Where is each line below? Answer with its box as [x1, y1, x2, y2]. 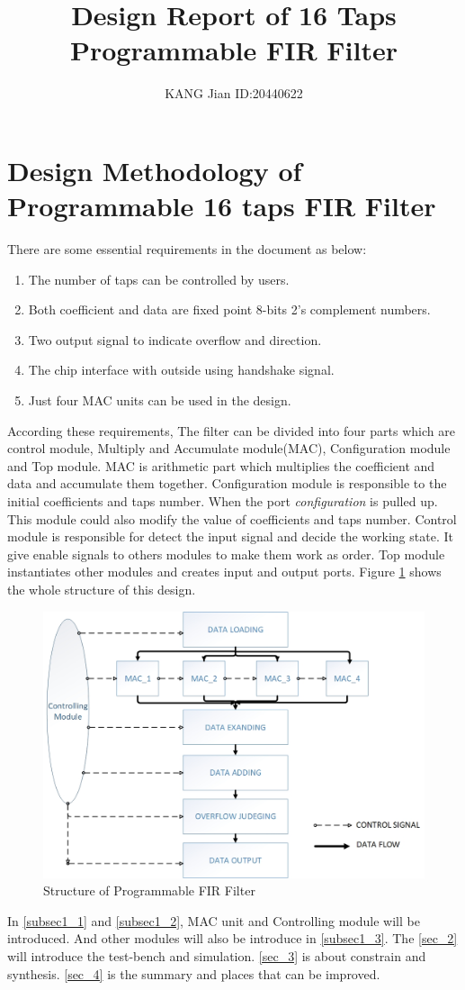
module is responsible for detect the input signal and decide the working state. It [7, 527, 453, 546]
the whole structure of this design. [7, 579, 196, 598]
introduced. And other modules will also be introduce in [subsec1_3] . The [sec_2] [7, 929, 458, 948]
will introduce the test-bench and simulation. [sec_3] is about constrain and [7, 946, 426, 965]
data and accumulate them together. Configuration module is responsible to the [7, 474, 447, 493]
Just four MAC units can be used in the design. [28, 391, 291, 409]
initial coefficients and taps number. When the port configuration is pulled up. [7, 491, 438, 510]
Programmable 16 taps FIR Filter [7, 187, 436, 224]
